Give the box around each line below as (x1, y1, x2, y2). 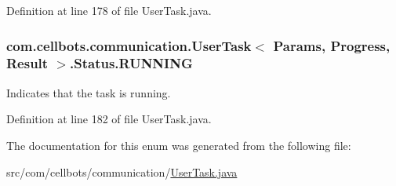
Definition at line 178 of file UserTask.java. (6, 2, 212, 18)
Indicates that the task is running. (6, 84, 171, 100)
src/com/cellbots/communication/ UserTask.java (6, 163, 238, 180)
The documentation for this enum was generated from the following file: (6, 137, 351, 153)
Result (6, 53, 49, 73)
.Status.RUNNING (70, 53, 193, 73)
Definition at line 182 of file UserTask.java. (6, 111, 212, 127)
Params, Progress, (273, 35, 391, 55)
